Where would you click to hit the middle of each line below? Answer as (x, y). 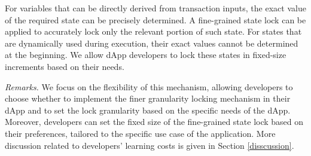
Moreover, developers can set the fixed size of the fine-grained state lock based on (154, 122)
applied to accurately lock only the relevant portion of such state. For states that (153, 31)
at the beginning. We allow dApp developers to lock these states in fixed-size (146, 55)
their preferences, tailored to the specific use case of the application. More (140, 133)
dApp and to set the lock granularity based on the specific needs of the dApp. (148, 110)
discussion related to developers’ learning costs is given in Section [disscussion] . (150, 145)
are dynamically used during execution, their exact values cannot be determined (152, 43)
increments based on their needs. (65, 66)
